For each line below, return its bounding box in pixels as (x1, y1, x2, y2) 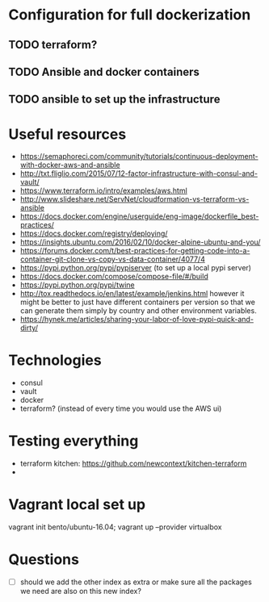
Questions (8, 550, 79, 569)
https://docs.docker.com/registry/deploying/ (19, 228, 168, 239)
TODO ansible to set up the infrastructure (8, 93, 221, 107)
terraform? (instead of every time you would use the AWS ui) (19, 403, 222, 413)
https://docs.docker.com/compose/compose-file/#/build (19, 272, 208, 282)
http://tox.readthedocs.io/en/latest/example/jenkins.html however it (19, 289, 245, 299)
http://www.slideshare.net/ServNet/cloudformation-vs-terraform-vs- (19, 194, 250, 204)
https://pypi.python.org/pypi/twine (19, 280, 135, 290)
